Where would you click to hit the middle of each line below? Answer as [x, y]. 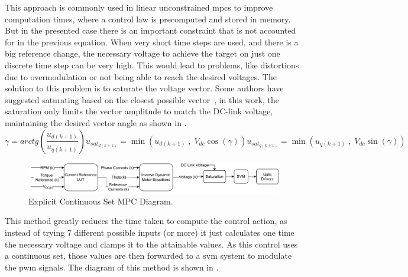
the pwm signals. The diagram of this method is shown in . [112, 267]
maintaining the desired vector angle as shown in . [96, 122]
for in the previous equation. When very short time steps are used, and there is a [152, 42]
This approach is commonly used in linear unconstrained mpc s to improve [139, 7]
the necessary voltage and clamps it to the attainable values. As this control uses [151, 244]
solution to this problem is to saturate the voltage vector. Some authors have [144, 88]
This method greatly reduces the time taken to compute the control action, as [146, 221]
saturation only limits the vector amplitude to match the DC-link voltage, [139, 111]
